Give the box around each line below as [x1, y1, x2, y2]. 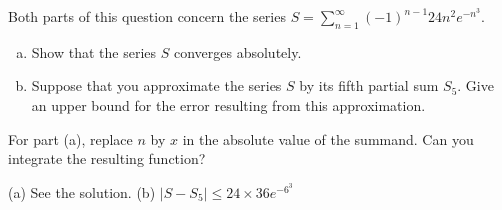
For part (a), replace [8, 128, 133, 149]
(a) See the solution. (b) [8, 181, 156, 202]
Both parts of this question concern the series [8, 6, 286, 26]
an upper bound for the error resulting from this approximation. [31, 94, 426, 115]
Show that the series [31, 41, 157, 62]
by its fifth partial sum [299, 75, 439, 96]
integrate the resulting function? [8, 148, 206, 169]
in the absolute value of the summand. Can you [182, 128, 474, 149]
